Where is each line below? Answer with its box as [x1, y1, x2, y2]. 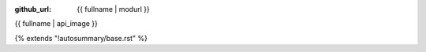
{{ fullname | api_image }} [14, 19, 99, 28]
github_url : [14, 5, 51, 13]
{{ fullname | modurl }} [77, 5, 150, 13]
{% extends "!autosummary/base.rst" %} [14, 33, 148, 43]
